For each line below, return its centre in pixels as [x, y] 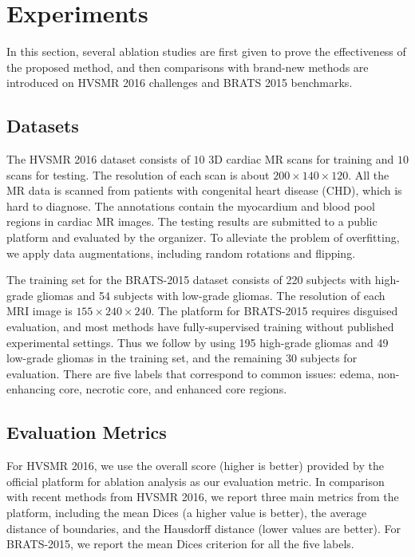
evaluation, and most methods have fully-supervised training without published [200, 327]
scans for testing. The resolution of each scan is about [138, 174]
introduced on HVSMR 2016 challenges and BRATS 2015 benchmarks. [180, 83]
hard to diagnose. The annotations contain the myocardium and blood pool [191, 205]
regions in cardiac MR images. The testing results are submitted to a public [192, 221]
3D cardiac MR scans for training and [301, 159]
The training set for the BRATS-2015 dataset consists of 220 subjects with [189, 280]
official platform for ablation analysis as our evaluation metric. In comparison [196, 481]
